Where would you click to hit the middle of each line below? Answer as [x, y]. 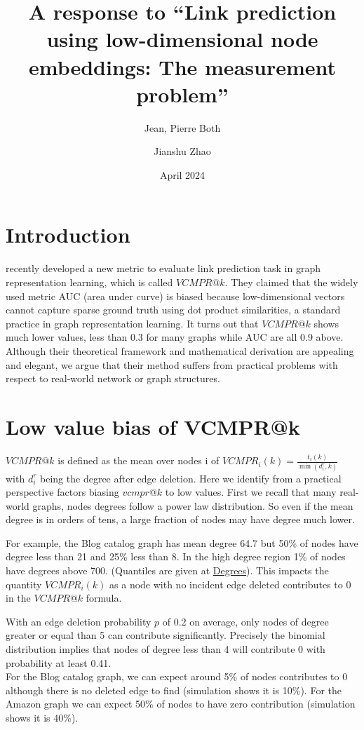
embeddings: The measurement [182, 66]
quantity [24, 584]
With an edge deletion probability [79, 621]
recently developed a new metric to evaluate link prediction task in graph [163, 268]
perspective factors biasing [62, 492]
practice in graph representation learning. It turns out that [132, 323]
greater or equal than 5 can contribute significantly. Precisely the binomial [166, 635]
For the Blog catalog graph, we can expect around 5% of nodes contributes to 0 [177, 676]
